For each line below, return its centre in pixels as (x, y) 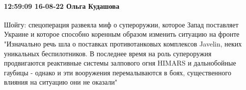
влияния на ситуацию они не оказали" (61, 82)
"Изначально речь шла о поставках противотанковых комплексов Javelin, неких (123, 43)
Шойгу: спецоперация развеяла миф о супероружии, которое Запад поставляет (121, 24)
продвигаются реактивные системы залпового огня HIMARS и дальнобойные (120, 63)
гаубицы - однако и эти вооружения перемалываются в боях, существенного (118, 72)
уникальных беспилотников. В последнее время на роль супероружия (108, 53)
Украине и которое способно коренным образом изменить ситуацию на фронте (122, 34)
